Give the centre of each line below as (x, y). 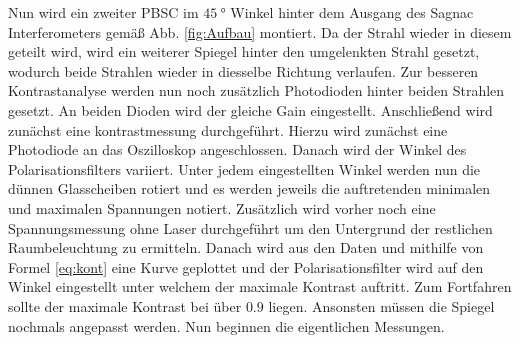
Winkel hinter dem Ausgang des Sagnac (352, 12)
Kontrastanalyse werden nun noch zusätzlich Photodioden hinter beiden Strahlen (256, 90)
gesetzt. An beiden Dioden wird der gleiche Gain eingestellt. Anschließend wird (250, 109)
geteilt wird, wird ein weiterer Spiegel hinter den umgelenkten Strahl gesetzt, (244, 51)
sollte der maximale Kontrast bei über (125, 305)
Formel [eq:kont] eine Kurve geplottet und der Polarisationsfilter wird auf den (246, 266)
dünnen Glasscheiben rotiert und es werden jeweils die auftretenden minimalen (249, 188)
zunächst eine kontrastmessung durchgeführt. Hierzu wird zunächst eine (228, 129)
